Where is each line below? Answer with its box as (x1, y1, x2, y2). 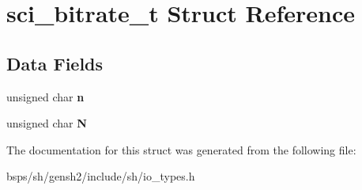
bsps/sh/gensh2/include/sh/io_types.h (6, 168, 195, 184)
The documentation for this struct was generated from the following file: (6, 141, 356, 158)
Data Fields (6, 51, 104, 75)
